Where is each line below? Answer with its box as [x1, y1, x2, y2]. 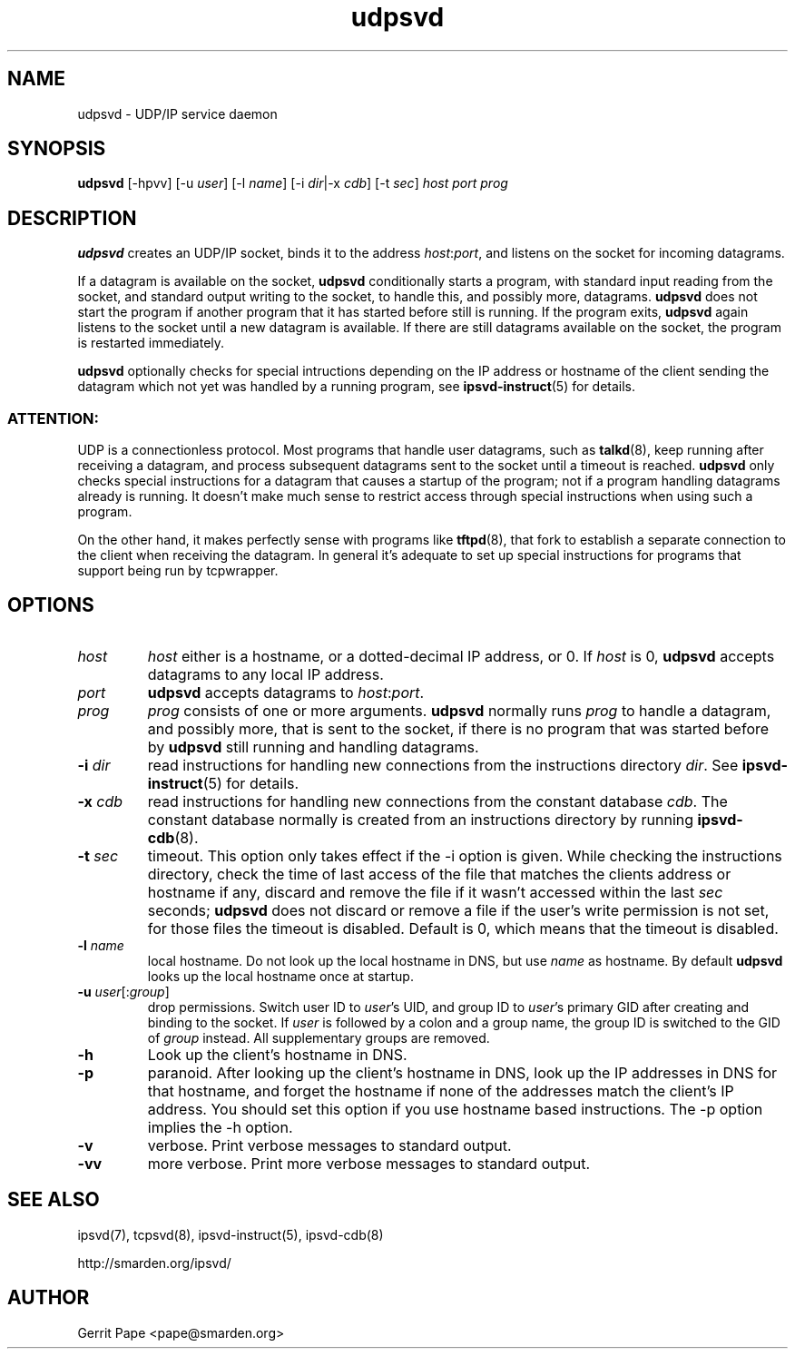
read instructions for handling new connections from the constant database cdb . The [147, 791, 728, 811]
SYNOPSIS [7, 137, 106, 161]
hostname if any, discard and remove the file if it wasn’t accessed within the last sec [147, 882, 723, 901]
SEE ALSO [7, 1188, 100, 1212]
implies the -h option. [147, 1117, 293, 1136]
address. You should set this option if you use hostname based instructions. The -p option [147, 1099, 763, 1118]
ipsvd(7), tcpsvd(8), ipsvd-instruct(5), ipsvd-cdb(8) [77, 1226, 384, 1243]
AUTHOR [7, 1286, 90, 1310]
